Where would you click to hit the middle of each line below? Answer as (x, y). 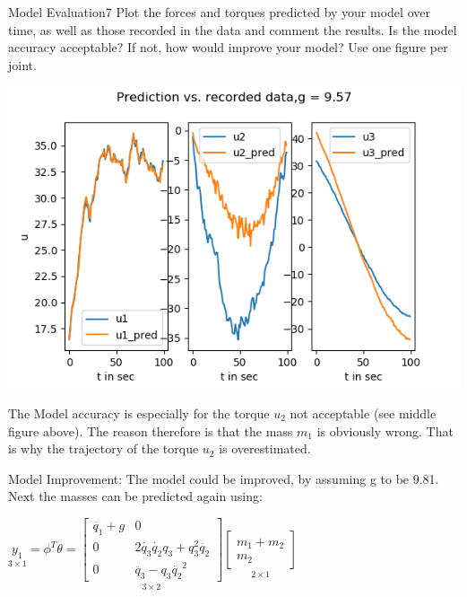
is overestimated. (265, 448)
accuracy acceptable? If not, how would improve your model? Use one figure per (228, 47)
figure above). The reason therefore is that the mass (151, 430)
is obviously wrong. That (385, 430)
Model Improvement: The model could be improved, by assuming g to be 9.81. (224, 478)
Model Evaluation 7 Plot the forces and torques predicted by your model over (219, 12)
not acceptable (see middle (363, 413)
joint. (22, 64)
